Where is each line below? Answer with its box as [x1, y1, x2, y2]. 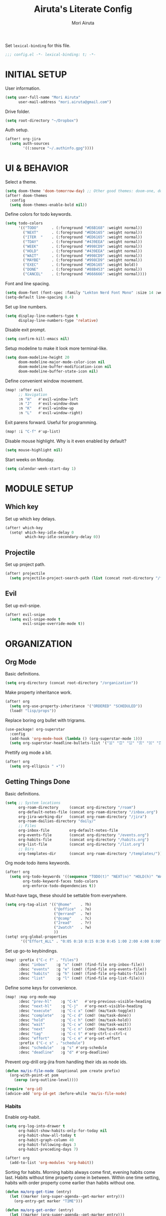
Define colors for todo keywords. [5, 211, 72, 217]
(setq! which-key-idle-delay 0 [9, 530, 74, 535]
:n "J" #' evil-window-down [18, 401, 79, 406]
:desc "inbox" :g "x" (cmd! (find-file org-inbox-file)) [18, 962, 145, 967]
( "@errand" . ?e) [53, 911, 92, 916]
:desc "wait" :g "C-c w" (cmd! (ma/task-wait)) [18, 1022, 132, 1027]
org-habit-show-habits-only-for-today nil [18, 1128, 107, 1134]
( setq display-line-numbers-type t [5, 313, 79, 318]
